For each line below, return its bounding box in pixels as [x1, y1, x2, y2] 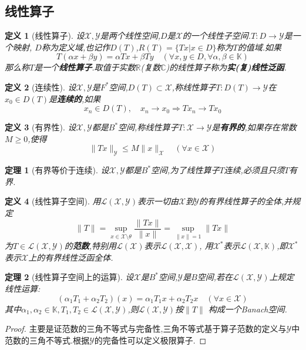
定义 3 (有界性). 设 [5, 121, 76, 133]
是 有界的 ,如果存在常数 [211, 121, 297, 133]
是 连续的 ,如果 [49, 92, 101, 105]
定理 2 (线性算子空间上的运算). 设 [5, 271, 134, 283]
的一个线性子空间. [182, 29, 251, 42]
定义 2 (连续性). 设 [5, 80, 76, 93]
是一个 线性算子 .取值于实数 [34, 61, 136, 73]
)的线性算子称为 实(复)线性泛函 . [166, 61, 287, 73]
